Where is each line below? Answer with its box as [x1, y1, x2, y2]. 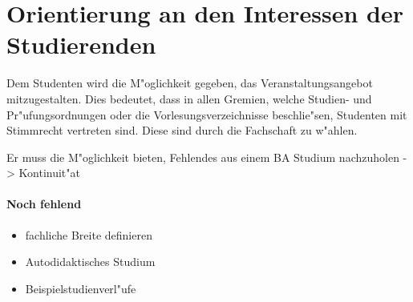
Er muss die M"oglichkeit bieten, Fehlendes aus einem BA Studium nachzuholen [6, 148, 399, 165]
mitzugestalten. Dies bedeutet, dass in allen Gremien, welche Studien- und [6, 90, 372, 107]
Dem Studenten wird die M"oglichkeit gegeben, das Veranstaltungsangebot [6, 74, 373, 91]
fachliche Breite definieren [25, 226, 152, 243]
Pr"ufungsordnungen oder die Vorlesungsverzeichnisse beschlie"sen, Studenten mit [6, 106, 407, 123]
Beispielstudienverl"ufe [25, 280, 136, 296]
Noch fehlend [6, 195, 82, 212]
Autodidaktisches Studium [25, 253, 156, 270]
